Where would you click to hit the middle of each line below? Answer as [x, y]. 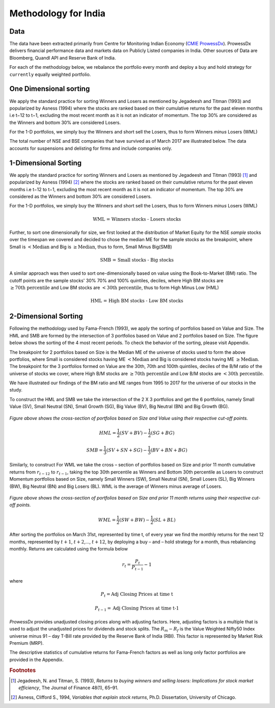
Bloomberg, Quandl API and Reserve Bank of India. [63, 58]
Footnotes [23, 670]
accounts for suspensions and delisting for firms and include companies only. [91, 148]
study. [16, 390]
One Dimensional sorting [50, 89]
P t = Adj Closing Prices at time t [137, 595]
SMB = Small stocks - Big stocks [137, 260]
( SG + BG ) [163, 433]
